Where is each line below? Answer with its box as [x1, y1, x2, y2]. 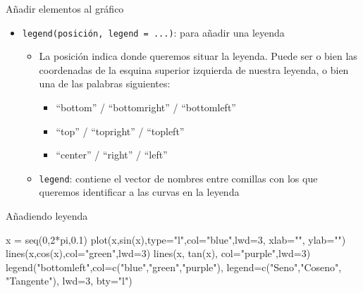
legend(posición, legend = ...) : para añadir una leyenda [22, 25, 285, 39]
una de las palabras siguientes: [39, 76, 171, 91]
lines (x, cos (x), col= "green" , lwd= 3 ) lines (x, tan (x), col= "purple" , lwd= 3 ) [6, 246, 311, 261]
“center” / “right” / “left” [56, 147, 168, 162]
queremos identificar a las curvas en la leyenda [39, 185, 240, 199]
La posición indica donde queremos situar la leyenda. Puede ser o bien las [39, 49, 357, 63]
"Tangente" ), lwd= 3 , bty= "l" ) [6, 273, 133, 288]
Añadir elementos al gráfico [6, 1, 124, 15]
